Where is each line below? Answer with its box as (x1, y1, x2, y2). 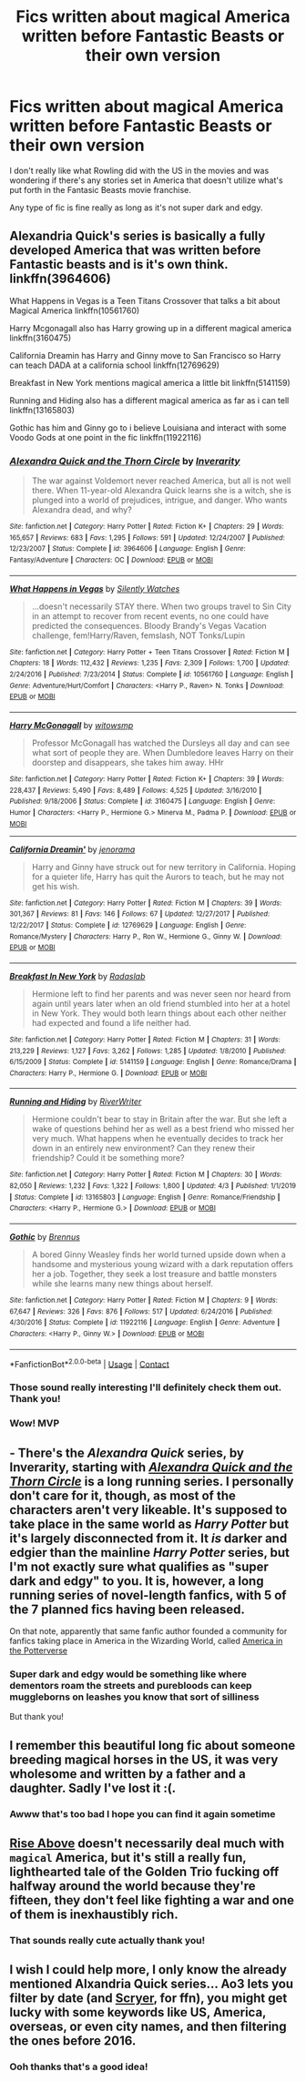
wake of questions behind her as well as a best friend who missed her (31, 1123, 295, 1134)
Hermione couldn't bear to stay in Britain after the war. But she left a (31, 1113, 288, 1125)
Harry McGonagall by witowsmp (9, 719, 134, 730)
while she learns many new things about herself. (31, 1278, 214, 1289)
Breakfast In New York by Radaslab (9, 970, 146, 981)
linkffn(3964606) (9, 271, 111, 287)
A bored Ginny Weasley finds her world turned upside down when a (31, 1249, 287, 1260)
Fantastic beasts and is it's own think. (9, 257, 229, 272)
